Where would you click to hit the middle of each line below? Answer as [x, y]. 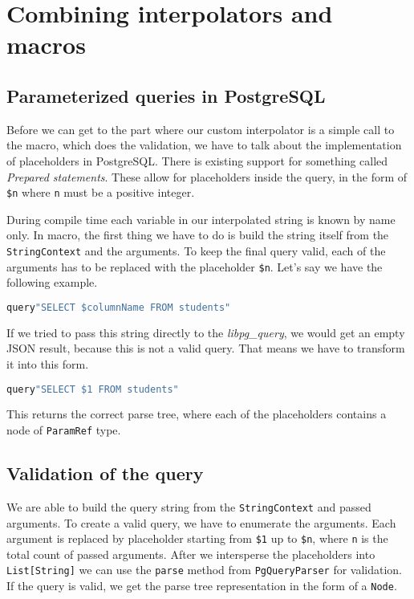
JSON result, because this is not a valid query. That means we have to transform [206, 348]
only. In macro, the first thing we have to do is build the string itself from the [198, 235]
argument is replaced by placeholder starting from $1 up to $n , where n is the [197, 538]
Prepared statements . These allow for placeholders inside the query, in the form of [207, 176]
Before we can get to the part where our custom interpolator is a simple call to [201, 129]
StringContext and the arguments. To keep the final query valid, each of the [196, 250]
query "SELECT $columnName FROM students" [119, 307]
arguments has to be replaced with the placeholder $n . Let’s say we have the [195, 266]
